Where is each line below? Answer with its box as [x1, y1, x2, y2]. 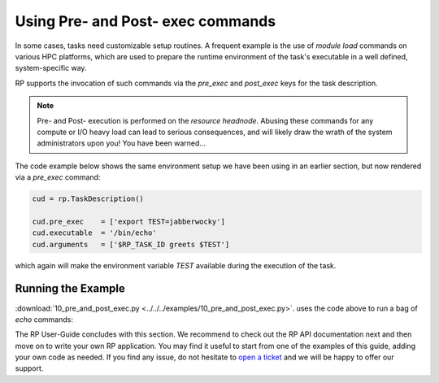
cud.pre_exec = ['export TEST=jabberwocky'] [32, 216, 225, 226]
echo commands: [15, 314, 73, 324]
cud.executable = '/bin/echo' [32, 228, 158, 237]
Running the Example [15, 281, 126, 296]
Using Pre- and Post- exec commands [15, 12, 276, 30]
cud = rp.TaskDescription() [32, 194, 144, 203]
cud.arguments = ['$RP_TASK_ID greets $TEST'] [32, 240, 230, 249]
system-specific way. [15, 63, 87, 73]
